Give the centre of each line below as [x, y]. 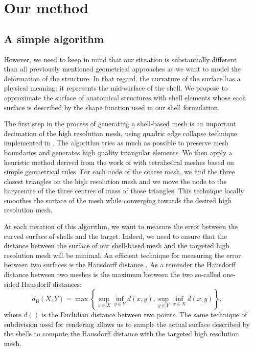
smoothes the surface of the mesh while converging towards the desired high [118, 200]
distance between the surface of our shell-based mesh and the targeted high [117, 245]
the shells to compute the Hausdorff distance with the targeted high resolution [122, 334]
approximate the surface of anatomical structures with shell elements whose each [125, 97]
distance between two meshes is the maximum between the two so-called [112, 274]
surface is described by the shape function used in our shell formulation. [112, 107]
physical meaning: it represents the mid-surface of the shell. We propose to [116, 88]
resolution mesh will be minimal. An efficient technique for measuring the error [123, 255]
